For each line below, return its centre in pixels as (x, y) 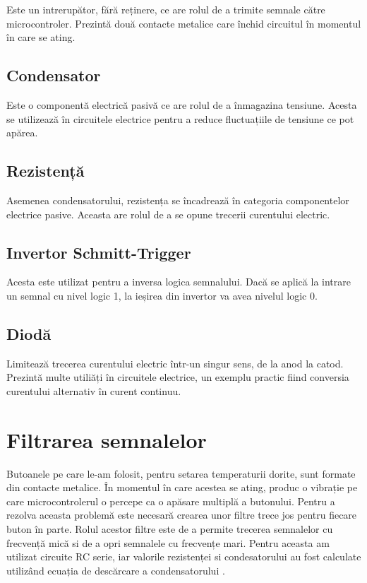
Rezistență (46, 171)
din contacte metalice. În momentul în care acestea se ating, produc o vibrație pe (182, 487)
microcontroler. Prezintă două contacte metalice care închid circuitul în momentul (184, 23)
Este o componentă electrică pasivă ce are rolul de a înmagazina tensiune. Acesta (182, 104)
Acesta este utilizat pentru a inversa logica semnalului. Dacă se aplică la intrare (179, 282)
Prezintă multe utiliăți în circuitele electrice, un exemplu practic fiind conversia (178, 377)
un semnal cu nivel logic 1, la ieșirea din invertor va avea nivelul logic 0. (162, 295)
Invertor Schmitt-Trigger (99, 252)
